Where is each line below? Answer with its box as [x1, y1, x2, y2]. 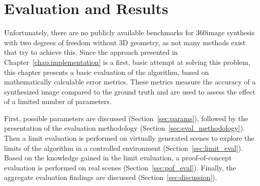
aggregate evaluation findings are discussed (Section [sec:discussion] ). [4, 172, 217, 182]
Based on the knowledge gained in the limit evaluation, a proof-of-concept [4, 152, 232, 163]
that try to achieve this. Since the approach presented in [4, 47, 178, 57]
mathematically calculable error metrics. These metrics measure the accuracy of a [4, 76, 256, 87]
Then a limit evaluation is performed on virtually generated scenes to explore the [4, 133, 254, 143]
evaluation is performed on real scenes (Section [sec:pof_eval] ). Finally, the [4, 162, 236, 172]
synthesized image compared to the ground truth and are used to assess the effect [4, 86, 255, 97]
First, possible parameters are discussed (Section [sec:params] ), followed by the [4, 113, 248, 123]
